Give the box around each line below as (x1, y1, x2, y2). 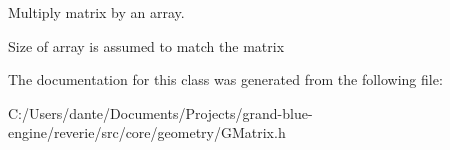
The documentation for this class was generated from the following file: (8, 69, 443, 90)
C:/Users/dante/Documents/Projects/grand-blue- (8, 102, 313, 123)
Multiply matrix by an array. (8, 2, 185, 22)
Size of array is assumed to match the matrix (8, 35, 285, 56)
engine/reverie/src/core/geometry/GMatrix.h (8, 122, 286, 143)
